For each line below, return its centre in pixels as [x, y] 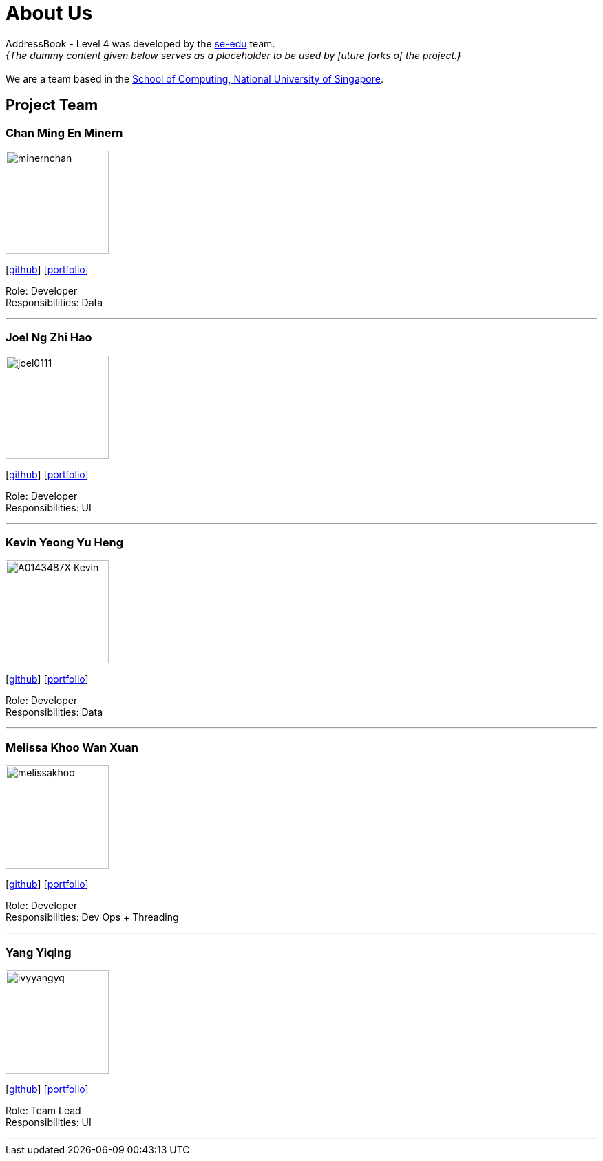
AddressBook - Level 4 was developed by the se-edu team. [140, 43]
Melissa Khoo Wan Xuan [72, 747]
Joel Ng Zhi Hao [49, 338]
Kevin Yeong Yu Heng [65, 543]
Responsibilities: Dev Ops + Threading [92, 917]
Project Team [52, 105]
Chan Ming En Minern [64, 132]
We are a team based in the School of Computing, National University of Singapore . [195, 78]
